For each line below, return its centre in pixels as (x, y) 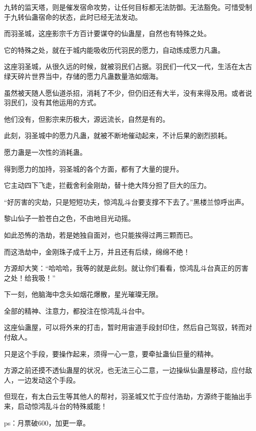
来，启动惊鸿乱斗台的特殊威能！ (56, 406)
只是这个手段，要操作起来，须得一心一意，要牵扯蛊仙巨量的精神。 (111, 353)
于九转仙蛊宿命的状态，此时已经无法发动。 (73, 17)
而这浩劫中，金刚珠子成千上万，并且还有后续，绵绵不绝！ (97, 251)
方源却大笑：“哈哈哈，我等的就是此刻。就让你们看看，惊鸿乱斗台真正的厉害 (126, 268)
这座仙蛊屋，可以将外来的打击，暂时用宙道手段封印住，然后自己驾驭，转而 (125, 327)
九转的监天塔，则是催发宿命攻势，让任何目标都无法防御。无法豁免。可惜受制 (128, 7)
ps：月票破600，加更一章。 (47, 422)
